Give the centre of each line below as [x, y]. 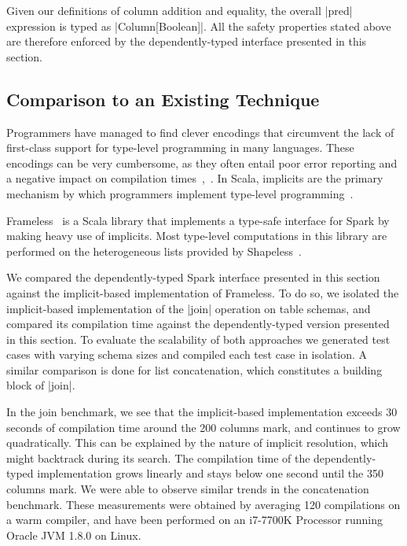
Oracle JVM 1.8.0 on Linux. [74, 535]
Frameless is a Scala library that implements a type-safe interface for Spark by [198, 220]
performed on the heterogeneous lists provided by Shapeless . [154, 251]
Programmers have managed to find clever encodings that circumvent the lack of [200, 132]
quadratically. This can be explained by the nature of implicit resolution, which [198, 443]
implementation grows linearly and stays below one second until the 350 [210, 473]
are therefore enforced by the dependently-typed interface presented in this [187, 41]
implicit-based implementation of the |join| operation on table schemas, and [189, 308]
